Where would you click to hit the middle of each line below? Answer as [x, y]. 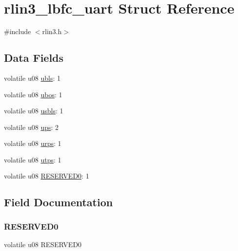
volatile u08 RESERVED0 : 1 [47, 176]
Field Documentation [59, 202]
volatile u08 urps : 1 [33, 143]
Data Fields [34, 58]
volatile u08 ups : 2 [31, 127]
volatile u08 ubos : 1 [33, 94]
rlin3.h [52, 31]
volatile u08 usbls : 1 [34, 111]
